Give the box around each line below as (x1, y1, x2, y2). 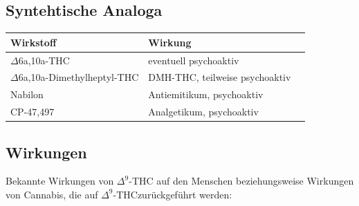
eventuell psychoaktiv (148, 53, 239, 67)
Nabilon (10, 87, 44, 102)
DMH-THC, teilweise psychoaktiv (148, 70, 291, 84)
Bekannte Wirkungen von (6, 174, 114, 188)
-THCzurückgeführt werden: (113, 187, 232, 201)
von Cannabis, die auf (6, 187, 98, 201)
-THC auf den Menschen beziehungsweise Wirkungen (129, 174, 354, 188)
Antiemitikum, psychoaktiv (148, 87, 264, 102)
